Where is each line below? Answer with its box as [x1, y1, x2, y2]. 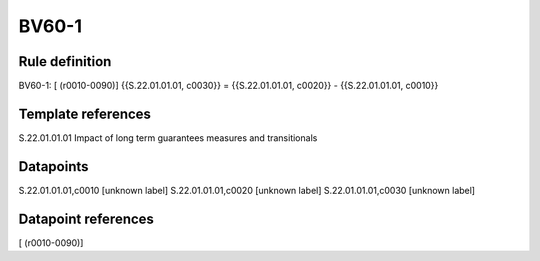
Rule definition [18, 53, 112, 70]
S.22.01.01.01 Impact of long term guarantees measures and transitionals [18, 131, 318, 144]
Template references [18, 105, 152, 122]
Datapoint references [18, 210, 155, 227]
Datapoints [18, 158, 89, 175]
